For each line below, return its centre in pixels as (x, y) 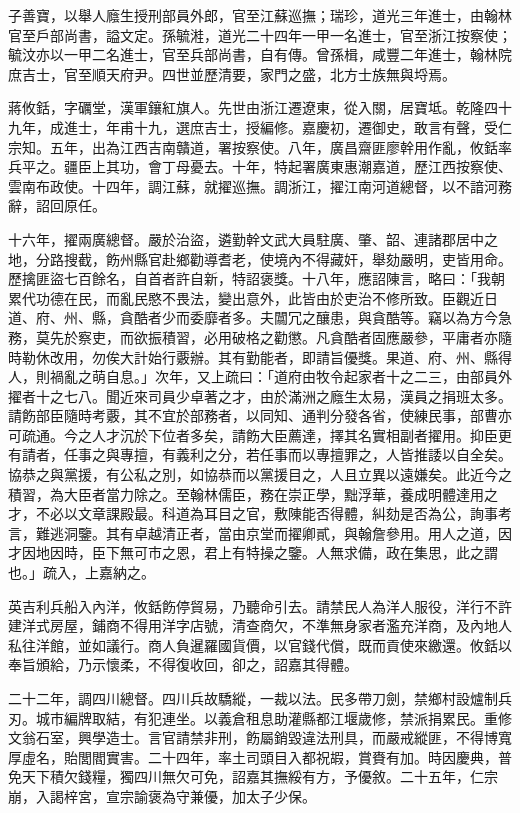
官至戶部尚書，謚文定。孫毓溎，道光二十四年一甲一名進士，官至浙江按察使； (260, 34)
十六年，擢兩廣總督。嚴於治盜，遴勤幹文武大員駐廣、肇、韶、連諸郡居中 (246, 238)
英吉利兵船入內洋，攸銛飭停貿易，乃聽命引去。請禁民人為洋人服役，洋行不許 (260, 605)
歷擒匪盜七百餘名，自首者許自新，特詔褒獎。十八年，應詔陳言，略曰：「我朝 (256, 278)
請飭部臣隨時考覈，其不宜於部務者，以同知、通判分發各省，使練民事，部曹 (253, 415)
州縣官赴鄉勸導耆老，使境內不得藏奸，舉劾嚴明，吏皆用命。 (315, 258)
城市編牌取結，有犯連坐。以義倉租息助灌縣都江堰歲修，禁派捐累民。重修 (273, 717)
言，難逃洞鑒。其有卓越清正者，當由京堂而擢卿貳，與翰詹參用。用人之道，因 (260, 532)
